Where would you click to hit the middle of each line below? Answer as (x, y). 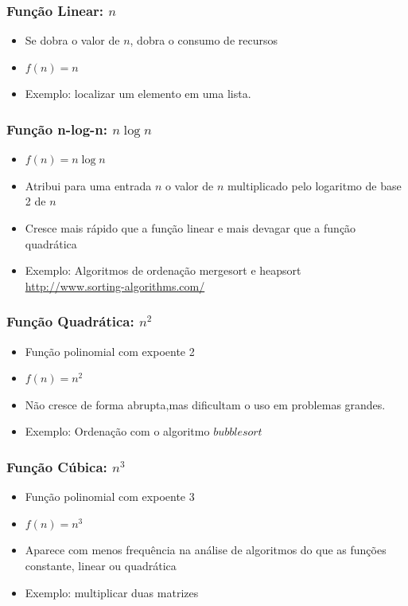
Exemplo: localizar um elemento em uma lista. (138, 94)
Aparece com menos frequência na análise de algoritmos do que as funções (206, 550)
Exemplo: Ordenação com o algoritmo (117, 431)
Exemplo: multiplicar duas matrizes (112, 592)
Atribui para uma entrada (88, 185)
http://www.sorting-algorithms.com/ (115, 285)
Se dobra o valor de (72, 40)
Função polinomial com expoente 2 (110, 351)
